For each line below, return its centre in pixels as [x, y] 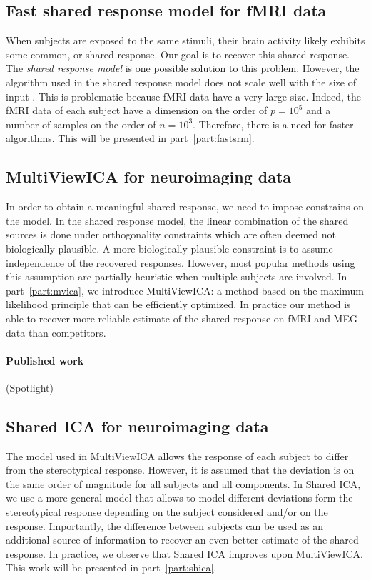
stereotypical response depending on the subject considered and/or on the [167, 512]
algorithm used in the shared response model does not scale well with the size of [181, 82]
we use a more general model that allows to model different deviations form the [179, 498]
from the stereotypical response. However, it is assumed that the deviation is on [180, 470]
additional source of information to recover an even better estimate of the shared [182, 540]
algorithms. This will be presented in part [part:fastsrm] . [130, 138]
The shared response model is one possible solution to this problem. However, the [183, 68]
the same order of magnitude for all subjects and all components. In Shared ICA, [183, 483]
